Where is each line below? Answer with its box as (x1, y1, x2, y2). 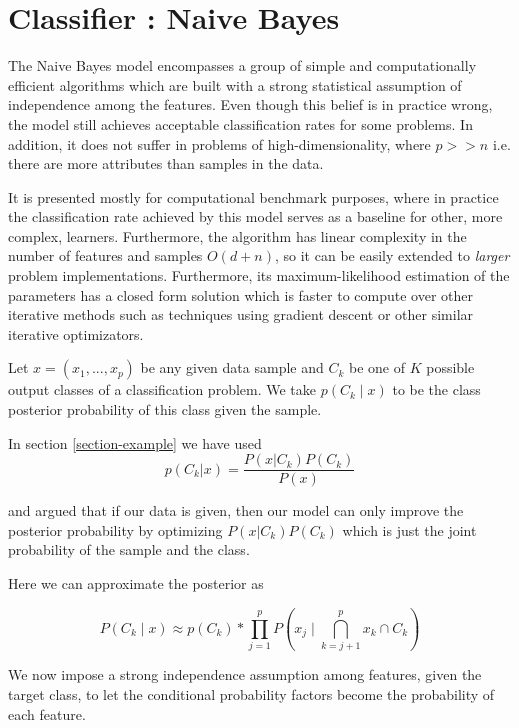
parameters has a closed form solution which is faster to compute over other (8, 284, 473, 305)
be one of (348, 357, 405, 378)
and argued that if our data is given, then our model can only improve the (8, 500, 464, 521)
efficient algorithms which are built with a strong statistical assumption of (8, 74, 462, 95)
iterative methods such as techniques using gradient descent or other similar (8, 304, 474, 325)
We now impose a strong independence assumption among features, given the (8, 664, 482, 685)
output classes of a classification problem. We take (8, 379, 317, 400)
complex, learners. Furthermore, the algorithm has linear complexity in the (8, 225, 467, 246)
